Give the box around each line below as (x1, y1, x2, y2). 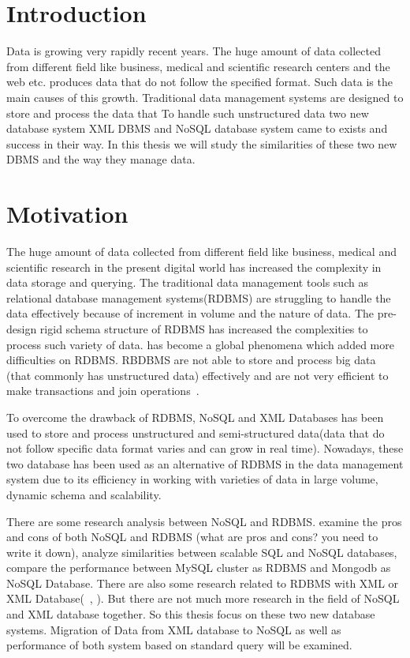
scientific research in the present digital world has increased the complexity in (6, 258, 382, 275)
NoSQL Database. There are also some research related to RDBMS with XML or (6, 574, 399, 591)
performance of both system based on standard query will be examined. (6, 637, 352, 653)
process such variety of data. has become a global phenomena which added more (6, 336, 394, 352)
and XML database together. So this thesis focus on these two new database (6, 606, 375, 622)
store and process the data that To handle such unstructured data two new (6, 104, 369, 121)
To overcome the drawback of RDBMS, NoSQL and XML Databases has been (6, 408, 384, 425)
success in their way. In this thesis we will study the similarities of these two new (6, 135, 397, 152)
